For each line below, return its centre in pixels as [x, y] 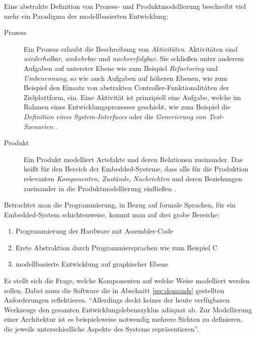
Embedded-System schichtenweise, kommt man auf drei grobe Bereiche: [112, 214]
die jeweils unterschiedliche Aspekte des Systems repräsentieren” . [101, 329]
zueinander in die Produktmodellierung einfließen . [100, 188]
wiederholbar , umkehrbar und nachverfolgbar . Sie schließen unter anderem [134, 58]
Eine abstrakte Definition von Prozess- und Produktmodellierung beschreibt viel [125, 6]
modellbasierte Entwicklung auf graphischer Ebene [92, 264]
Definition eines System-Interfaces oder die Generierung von [115, 116]
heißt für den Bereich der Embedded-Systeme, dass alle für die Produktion [136, 169]
